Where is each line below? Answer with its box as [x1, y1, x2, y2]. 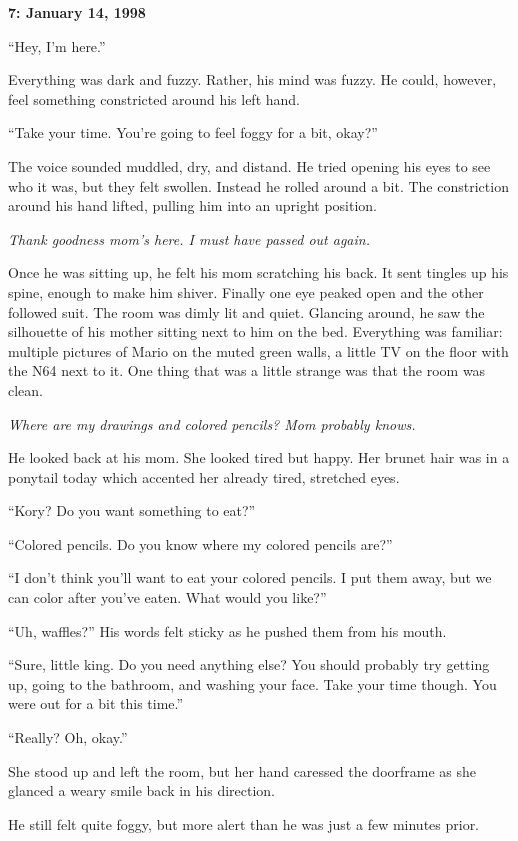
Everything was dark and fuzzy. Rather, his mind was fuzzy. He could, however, [8, 69, 497, 90]
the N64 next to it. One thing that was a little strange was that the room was [8, 360, 486, 381]
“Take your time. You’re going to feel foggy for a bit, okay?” [8, 122, 378, 143]
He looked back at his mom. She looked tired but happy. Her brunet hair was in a [8, 447, 510, 468]
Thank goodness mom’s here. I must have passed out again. [8, 228, 370, 249]
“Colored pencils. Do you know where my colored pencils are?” [8, 533, 393, 554]
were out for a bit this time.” [8, 693, 184, 714]
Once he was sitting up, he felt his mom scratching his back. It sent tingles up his [8, 262, 509, 283]
